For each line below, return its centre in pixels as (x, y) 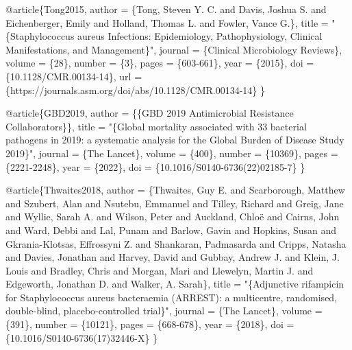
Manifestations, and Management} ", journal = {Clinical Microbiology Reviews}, (174, 49)
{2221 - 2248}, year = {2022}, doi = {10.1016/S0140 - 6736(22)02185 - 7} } (155, 166)
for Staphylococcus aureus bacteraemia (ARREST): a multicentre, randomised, (172, 297)
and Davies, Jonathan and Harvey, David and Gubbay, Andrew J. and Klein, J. (173, 257)
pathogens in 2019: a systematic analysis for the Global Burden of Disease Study (175, 140)
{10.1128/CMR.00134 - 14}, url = (74, 76)
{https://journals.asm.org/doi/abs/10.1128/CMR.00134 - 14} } (136, 90)
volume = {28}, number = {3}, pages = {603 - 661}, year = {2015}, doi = (160, 63)
